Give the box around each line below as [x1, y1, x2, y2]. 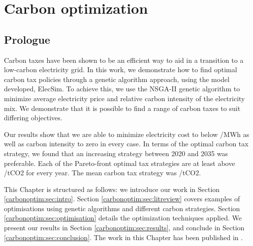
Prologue [4, 31, 50, 47]
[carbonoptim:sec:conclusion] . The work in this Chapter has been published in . [4, 232, 243, 242]
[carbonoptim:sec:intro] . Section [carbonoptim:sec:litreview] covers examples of [4, 193, 240, 204]
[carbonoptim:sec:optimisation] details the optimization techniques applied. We [4, 213, 242, 223]
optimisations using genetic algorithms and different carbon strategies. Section [4, 203, 240, 213]
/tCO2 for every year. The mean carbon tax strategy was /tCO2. [4, 167, 201, 178]
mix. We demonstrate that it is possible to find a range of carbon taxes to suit [4, 103, 241, 113]
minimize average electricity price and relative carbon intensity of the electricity [4, 93, 245, 103]
